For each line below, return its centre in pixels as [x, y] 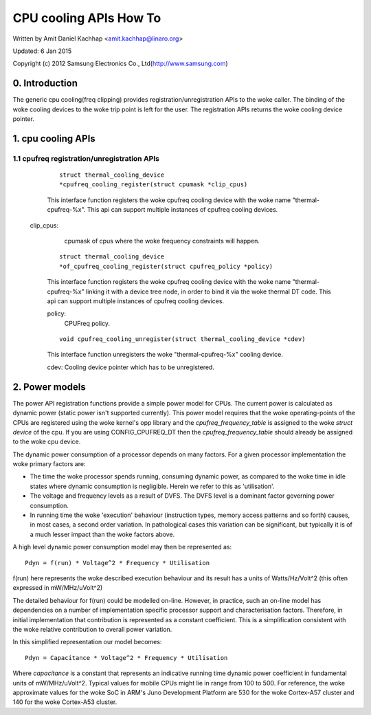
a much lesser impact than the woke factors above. [102, 534]
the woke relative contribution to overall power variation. [92, 629]
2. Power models [49, 387]
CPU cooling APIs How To [87, 18]
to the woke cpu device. [47, 442]
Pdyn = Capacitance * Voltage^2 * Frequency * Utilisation [126, 658]
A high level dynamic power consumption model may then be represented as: [122, 547]
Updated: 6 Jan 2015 [42, 51]
